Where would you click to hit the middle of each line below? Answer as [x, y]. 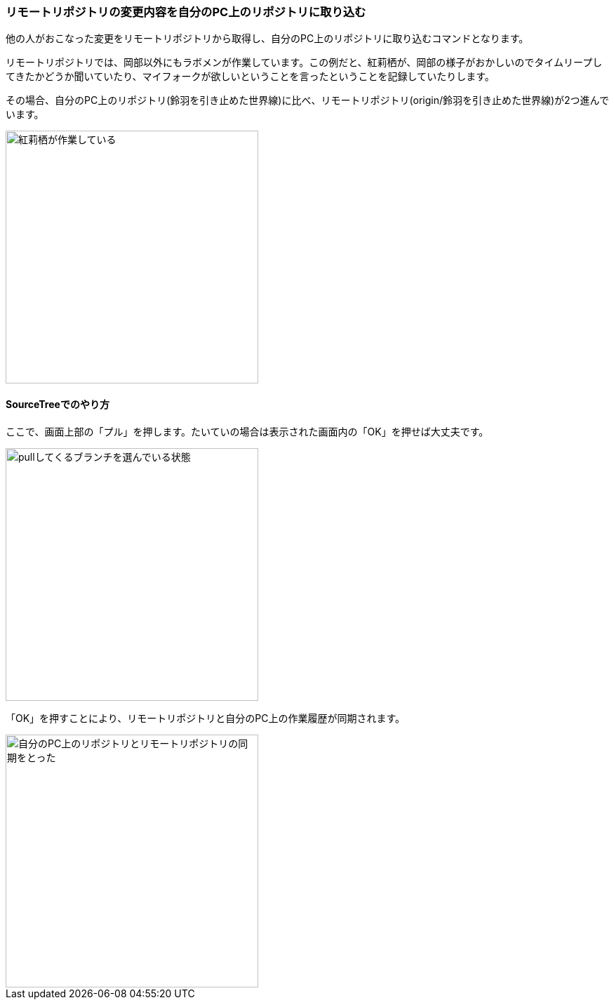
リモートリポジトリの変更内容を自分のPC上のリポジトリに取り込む [186, 12]
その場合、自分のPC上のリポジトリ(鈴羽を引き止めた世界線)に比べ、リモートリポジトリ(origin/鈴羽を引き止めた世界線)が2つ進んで [307, 100]
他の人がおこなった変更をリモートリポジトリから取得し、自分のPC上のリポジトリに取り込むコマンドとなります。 [267, 39]
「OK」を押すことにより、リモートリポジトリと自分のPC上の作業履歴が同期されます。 [206, 718]
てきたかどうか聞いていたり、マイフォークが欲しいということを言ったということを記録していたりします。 [250, 77]
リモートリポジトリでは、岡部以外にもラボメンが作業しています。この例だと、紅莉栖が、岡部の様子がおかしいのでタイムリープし [304, 63]
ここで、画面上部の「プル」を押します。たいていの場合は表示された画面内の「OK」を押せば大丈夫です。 [247, 431]
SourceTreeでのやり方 [58, 404]
